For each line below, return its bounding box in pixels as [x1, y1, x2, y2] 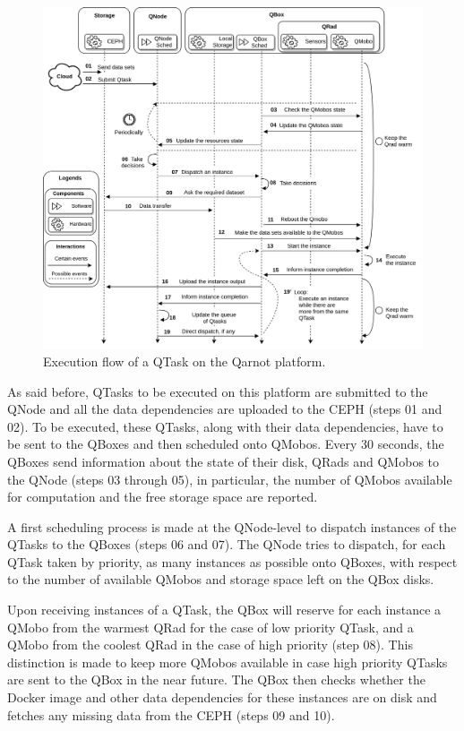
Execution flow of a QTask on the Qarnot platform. [43, 351, 326, 370]
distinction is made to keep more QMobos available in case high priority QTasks [7, 652, 448, 671]
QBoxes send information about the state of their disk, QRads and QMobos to [7, 451, 440, 470]
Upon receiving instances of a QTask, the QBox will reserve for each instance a [7, 600, 442, 619]
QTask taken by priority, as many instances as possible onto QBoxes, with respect [7, 552, 458, 571]
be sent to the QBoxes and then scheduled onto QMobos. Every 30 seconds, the [7, 434, 444, 453]
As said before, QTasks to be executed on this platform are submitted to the [7, 382, 428, 400]
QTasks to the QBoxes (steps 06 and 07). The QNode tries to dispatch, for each [7, 535, 446, 554]
